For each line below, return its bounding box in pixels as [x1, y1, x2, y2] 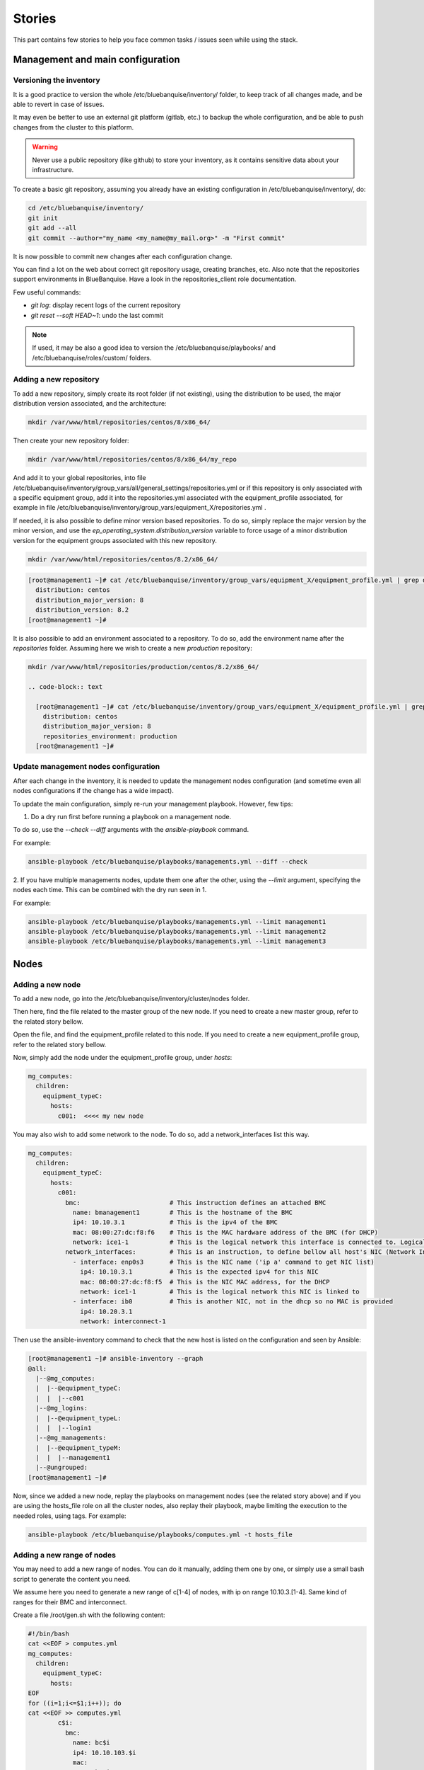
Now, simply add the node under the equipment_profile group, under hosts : [13, 1054, 232, 1062]
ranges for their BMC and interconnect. [13, 1597, 127, 1606]
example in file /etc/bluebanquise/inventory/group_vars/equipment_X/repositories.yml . [13, 503, 266, 512]
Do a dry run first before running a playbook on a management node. [30, 813, 232, 821]
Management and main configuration [13, 54, 180, 66]
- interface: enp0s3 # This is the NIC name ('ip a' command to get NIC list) [72, 1257, 375, 1266]
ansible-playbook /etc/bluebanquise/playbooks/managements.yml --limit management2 [28, 927, 326, 935]
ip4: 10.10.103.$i [72, 1749, 137, 1757]
